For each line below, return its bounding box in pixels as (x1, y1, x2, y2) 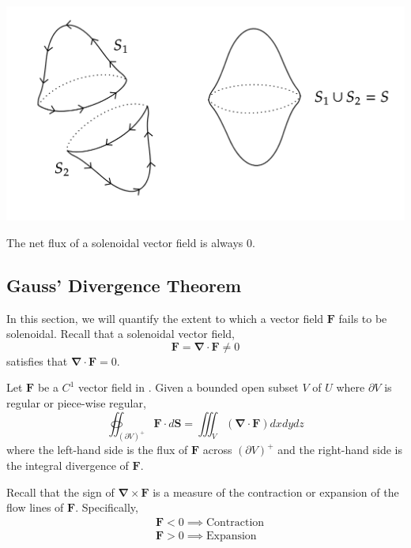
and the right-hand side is (277, 441, 402, 458)
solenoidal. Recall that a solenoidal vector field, (6, 325, 235, 342)
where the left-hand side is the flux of (6, 441, 188, 458)
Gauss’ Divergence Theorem (6, 272, 242, 297)
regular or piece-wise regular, (6, 394, 146, 411)
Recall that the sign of (6, 483, 115, 500)
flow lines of (6, 499, 64, 516)
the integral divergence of (6, 457, 129, 473)
